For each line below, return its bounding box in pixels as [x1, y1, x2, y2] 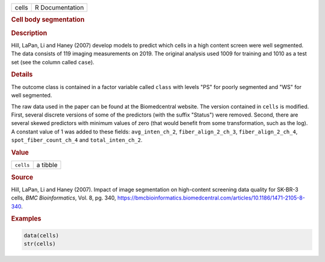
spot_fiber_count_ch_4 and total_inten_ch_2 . [11, 136, 143, 144]
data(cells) [23, 232, 60, 239]
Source [11, 173, 34, 181]
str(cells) [23, 240, 56, 248]
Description [11, 29, 48, 37]
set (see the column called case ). [11, 58, 94, 65]
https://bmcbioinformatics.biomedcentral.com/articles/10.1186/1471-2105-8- [117, 194, 305, 201]
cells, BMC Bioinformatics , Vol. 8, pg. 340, [11, 194, 117, 201]
